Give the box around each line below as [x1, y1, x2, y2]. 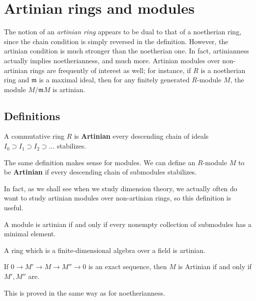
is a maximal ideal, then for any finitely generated [39, 75, 190, 85]
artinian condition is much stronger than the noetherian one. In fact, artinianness [4, 46, 249, 56]
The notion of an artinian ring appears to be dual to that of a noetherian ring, [4, 26, 242, 37]
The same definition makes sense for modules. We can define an [4, 157, 196, 167]
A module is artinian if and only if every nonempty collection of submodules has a [4, 219, 252, 229]
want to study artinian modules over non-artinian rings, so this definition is [4, 193, 231, 203]
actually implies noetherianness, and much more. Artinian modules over [4, 55, 220, 65]
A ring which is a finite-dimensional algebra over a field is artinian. [4, 245, 205, 255]
